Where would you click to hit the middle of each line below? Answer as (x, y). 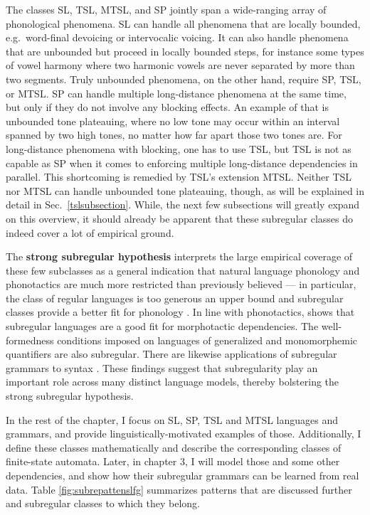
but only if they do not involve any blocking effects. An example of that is (167, 107)
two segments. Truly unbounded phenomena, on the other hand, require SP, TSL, (184, 79)
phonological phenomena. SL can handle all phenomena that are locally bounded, (183, 23)
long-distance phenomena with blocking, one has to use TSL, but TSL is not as (179, 148)
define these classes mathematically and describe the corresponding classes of (174, 447)
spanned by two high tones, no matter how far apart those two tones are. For (174, 135)
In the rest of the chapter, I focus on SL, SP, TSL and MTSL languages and (172, 419)
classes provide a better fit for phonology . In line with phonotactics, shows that (180, 312)
